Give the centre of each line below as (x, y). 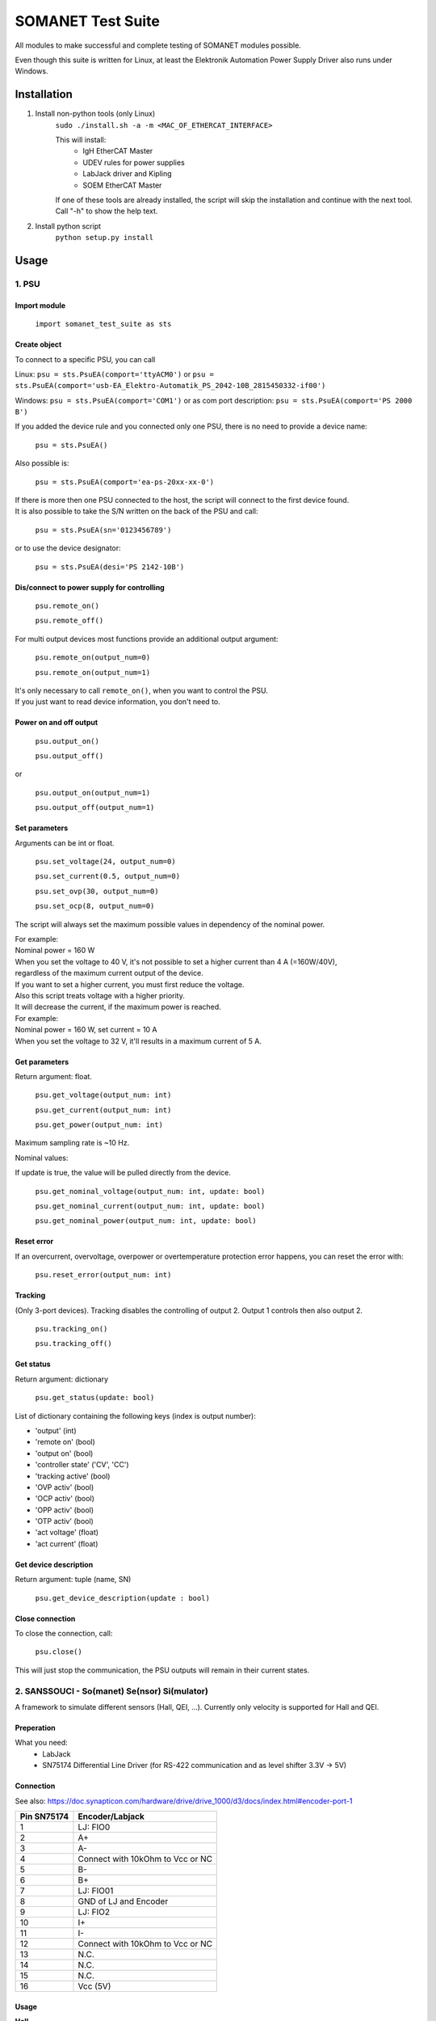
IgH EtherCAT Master (118, 151)
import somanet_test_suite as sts (103, 324)
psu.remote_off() (69, 621)
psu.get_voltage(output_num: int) (103, 1095)
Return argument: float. (54, 1076)
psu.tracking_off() (73, 1344)
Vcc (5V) (94, 1986)
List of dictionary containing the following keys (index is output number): (135, 1416)
